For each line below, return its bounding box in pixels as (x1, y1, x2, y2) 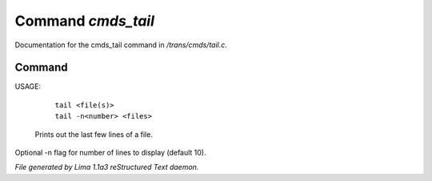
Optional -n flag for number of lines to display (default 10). (14, 148, 207, 158)
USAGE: (14, 82, 42, 91)
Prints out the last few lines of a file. (34, 129, 154, 139)
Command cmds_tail (14, 12, 155, 30)
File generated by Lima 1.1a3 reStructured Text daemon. (14, 163, 199, 172)
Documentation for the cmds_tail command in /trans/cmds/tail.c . (14, 40, 228, 50)
